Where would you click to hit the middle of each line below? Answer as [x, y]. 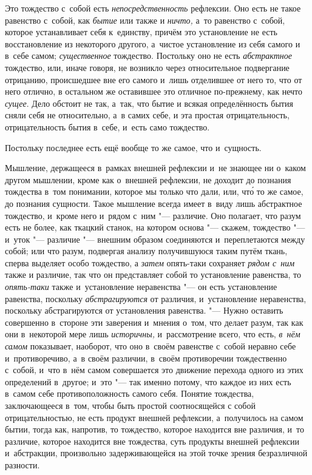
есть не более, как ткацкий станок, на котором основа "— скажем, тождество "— [155, 227]
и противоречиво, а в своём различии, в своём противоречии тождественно [146, 358]
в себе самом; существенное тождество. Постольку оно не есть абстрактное [148, 56]
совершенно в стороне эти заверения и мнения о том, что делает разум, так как [154, 322]
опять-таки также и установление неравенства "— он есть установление [141, 287]
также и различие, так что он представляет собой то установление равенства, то [153, 275]
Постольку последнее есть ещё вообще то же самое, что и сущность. [133, 147]
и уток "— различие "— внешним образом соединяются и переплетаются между [155, 239]
